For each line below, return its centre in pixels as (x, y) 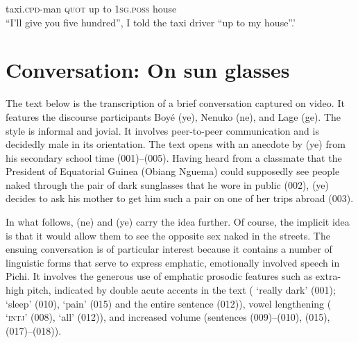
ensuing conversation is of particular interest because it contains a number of (169, 249)
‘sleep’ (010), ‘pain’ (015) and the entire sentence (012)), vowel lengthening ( (169, 303)
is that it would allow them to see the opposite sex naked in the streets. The (168, 235)
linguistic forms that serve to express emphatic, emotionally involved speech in (173, 262)
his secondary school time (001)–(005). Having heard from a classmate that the (174, 157)
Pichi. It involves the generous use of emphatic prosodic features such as (159, 276)
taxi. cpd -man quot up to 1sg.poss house (91, 8)
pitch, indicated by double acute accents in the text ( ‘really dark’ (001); (181, 290)
